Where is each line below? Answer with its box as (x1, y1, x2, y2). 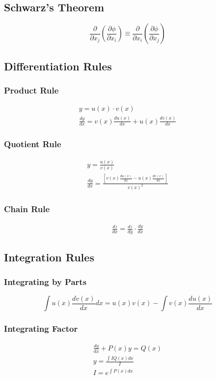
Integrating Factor (4, 322, 78, 335)
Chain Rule (4, 203, 50, 215)
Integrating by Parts (4, 275, 87, 287)
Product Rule (4, 84, 59, 96)
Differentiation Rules (4, 58, 112, 73)
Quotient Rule (4, 138, 61, 150)
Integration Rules (4, 250, 94, 265)
